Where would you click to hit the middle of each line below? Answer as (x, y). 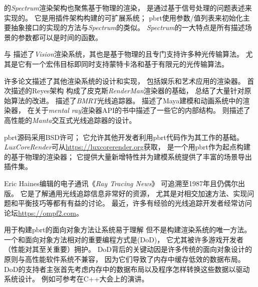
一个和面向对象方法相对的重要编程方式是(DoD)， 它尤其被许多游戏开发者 (124, 239)
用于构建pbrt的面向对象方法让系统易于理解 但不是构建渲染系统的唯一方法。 (128, 230)
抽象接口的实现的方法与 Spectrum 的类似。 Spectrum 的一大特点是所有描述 (128, 27)
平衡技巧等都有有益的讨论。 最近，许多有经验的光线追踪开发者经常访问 (135, 203)
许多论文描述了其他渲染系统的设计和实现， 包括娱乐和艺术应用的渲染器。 (124, 81)
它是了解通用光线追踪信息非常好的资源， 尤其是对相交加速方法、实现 (134, 193)
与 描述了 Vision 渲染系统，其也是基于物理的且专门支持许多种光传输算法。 (124, 54)
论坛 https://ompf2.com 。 (44, 212)
